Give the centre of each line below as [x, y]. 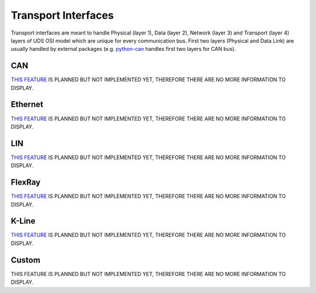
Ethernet [27, 104]
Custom [25, 260]
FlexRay [26, 182]
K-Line [23, 221]
